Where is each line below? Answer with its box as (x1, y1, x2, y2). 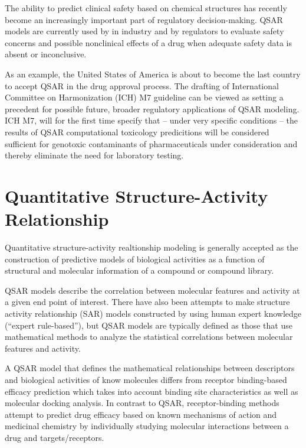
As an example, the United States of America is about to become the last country (5, 67, 301, 80)
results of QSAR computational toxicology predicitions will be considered (5, 125, 269, 138)
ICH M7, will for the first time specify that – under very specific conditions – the (5, 114, 298, 126)
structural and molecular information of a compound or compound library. (5, 264, 274, 277)
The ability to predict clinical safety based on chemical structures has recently (5, 2, 287, 14)
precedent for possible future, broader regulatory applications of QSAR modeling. (5, 102, 300, 115)
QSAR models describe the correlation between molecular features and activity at (5, 284, 300, 296)
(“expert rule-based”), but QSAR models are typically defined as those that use (5, 319, 292, 331)
